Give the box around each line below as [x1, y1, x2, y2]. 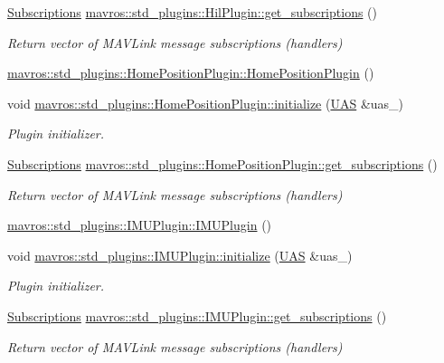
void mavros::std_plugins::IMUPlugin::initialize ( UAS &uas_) [7, 245, 353, 264]
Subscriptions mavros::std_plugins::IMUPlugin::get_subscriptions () [7, 306, 387, 325]
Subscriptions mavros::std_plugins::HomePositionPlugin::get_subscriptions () [7, 154, 438, 173]
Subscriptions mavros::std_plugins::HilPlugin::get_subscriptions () [7, 3, 377, 21]
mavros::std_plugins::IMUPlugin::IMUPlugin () [7, 215, 272, 234]
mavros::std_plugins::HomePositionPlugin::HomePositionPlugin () [7, 63, 374, 82]
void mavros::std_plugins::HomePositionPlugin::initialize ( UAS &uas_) [7, 93, 404, 112]
